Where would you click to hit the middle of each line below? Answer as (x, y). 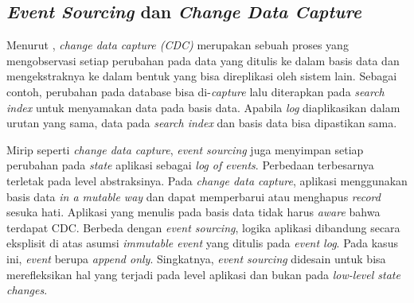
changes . (27, 290)
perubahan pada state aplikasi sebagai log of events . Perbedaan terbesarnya (190, 165)
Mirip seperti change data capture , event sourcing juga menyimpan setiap (185, 149)
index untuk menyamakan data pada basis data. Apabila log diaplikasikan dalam (203, 107)
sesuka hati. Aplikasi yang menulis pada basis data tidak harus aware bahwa (193, 212)
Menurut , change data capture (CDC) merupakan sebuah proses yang (178, 45)
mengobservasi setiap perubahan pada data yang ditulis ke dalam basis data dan (203, 60)
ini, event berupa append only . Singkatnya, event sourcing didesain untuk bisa (196, 258)
